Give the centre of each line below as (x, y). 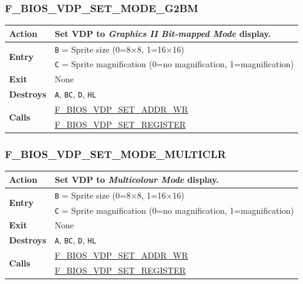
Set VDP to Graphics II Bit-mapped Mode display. (163, 33)
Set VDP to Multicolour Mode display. (137, 179)
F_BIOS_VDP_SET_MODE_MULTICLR (116, 154)
